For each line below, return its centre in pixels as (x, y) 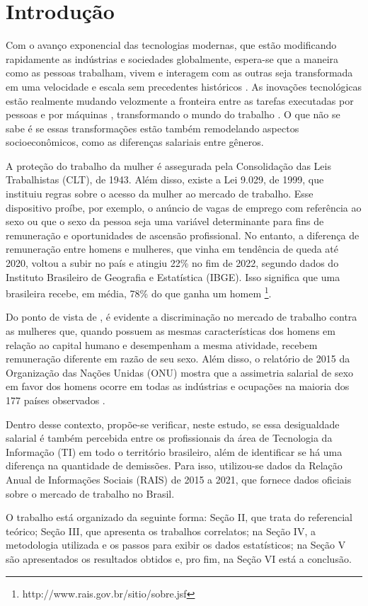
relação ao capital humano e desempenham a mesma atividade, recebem (162, 344)
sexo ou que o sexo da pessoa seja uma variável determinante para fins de (165, 221)
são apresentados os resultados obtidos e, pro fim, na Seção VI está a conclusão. (179, 558)
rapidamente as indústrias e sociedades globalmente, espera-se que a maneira (172, 58)
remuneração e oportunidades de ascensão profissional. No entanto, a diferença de (183, 235)
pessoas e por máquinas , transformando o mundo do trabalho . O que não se (173, 114)
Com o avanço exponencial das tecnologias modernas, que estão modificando (171, 45)
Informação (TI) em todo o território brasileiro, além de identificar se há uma (174, 451)
